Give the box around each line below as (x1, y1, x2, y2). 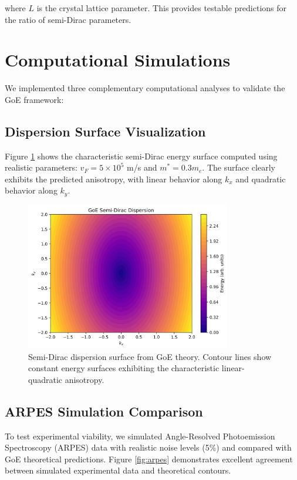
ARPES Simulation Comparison (5, 402, 203, 420)
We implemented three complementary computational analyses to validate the (5, 82, 285, 94)
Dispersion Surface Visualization (5, 122, 206, 140)
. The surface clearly (202, 161, 275, 174)
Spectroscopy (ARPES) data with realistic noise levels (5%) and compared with (5, 441, 292, 454)
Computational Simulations (5, 48, 231, 72)
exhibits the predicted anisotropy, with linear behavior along (5, 172, 222, 185)
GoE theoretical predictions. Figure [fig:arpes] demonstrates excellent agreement (5, 452, 293, 465)
